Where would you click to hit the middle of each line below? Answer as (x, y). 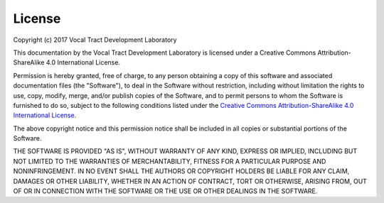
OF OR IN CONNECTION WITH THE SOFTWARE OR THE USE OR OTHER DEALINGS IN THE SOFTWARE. (165, 191)
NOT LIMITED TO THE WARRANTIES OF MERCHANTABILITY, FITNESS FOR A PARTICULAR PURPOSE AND (170, 161)
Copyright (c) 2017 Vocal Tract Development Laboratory (95, 40)
